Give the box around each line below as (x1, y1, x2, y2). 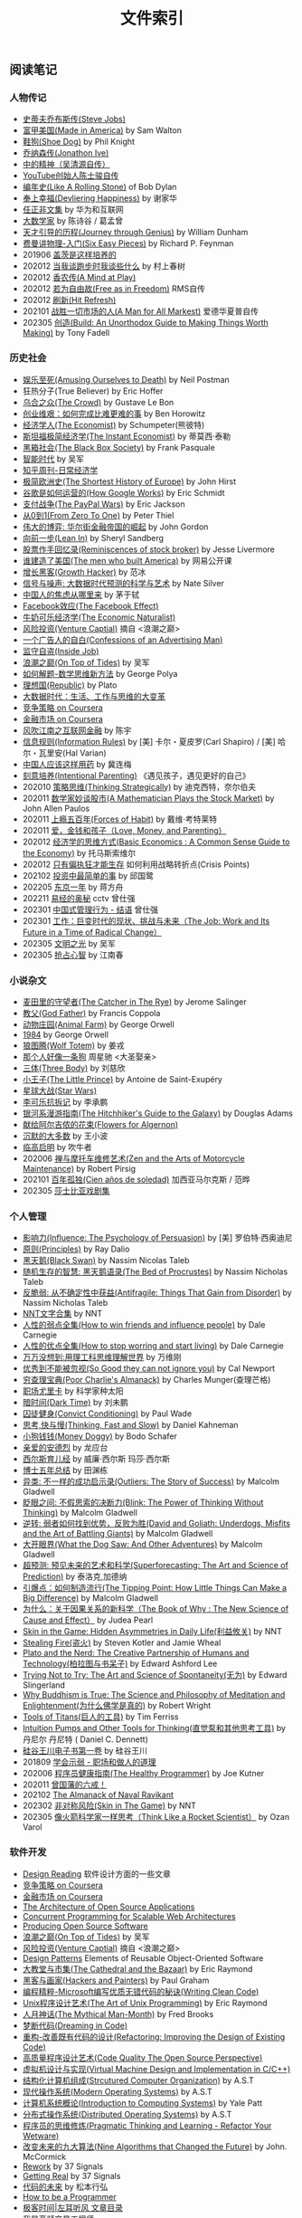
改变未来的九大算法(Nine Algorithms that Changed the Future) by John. (22, 2141, 288, 2152)
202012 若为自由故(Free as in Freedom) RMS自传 (22, 283, 205, 294)
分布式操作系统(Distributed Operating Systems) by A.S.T (22, 2109, 232, 2119)
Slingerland (22, 1680, 66, 1690)
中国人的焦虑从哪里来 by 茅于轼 (22, 589, 140, 600)
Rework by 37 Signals (22, 2160, 104, 2172)
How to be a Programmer (22, 2191, 118, 2202)
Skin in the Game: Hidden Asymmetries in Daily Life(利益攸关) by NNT (22, 1626, 282, 1637)
